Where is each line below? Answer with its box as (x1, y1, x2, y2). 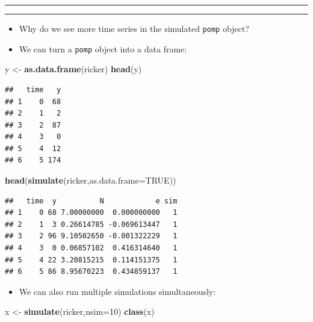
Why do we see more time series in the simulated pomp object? (19, 22, 249, 34)
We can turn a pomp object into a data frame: (19, 42, 187, 55)
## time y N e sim (5, 196, 178, 205)
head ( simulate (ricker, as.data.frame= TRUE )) (5, 174, 176, 187)
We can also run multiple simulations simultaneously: (19, 285, 216, 297)
